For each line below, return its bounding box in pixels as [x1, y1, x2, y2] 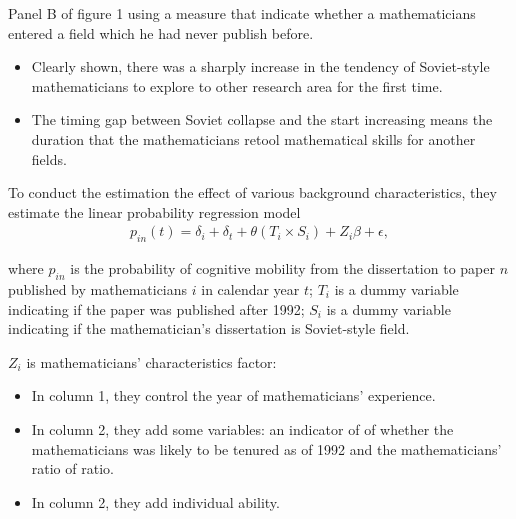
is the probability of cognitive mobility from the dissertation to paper [70, 258, 495, 279]
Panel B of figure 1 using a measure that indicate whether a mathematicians [8, 3, 476, 23]
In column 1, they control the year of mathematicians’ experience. [31, 385, 436, 406]
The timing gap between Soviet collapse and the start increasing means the [31, 109, 493, 130]
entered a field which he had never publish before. [8, 22, 314, 43]
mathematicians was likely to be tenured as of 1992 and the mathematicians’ [31, 438, 502, 459]
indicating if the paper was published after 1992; [8, 298, 305, 319]
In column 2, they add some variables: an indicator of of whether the [31, 418, 454, 439]
